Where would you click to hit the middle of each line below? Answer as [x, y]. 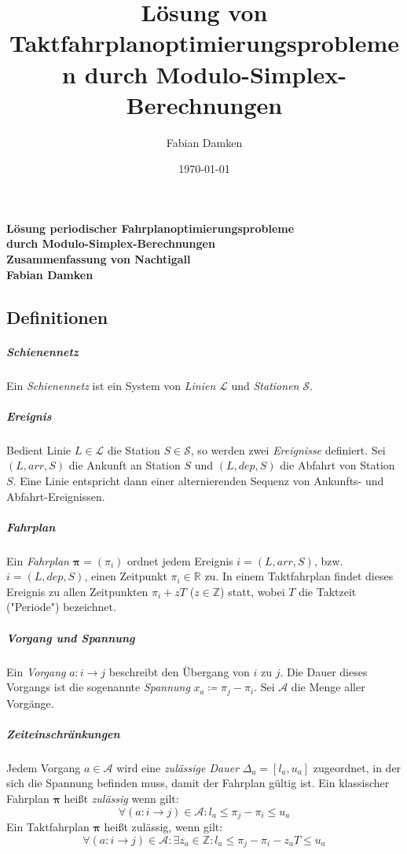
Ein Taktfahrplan [48, 827]
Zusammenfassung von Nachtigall [99, 259]
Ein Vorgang [36, 671]
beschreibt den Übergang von [179, 671]
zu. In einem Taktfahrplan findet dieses [299, 576]
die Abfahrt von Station [337, 465]
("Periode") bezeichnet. [61, 607]
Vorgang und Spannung [71, 637]
